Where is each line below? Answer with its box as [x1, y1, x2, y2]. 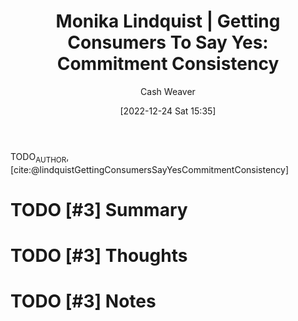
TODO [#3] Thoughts [10, 245, 188, 267]
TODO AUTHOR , [10, 150, 70, 165]
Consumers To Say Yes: [67, 31, 269, 54]
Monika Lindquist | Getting [55, 10, 281, 33]
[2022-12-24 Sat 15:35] [119, 105, 217, 117]
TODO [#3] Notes [10, 290, 157, 313]
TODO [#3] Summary [10, 198, 188, 221]
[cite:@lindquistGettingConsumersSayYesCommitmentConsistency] [10, 163, 290, 175]
